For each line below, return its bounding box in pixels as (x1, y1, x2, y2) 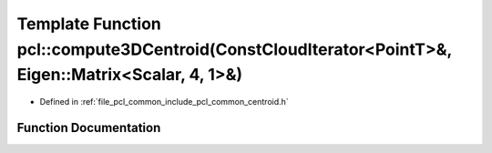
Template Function (16, 14, 161, 34)
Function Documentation (16, 119, 161, 136)
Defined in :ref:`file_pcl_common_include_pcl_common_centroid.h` (39, 97, 289, 107)
